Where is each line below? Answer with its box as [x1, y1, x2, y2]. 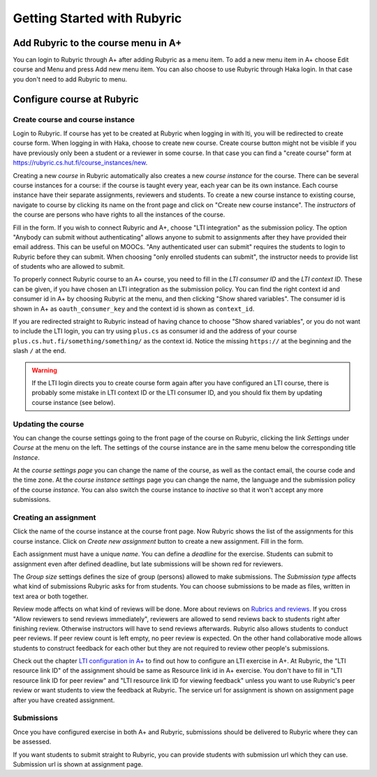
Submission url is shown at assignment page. [13, 760, 143, 768]
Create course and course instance [13, 114, 135, 124]
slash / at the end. [13, 346, 66, 355]
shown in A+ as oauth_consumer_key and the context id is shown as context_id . [13, 304, 255, 313]
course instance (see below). [31, 398, 115, 406]
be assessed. [13, 737, 52, 746]
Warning [31, 366, 57, 374]
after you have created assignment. [13, 695, 115, 704]
